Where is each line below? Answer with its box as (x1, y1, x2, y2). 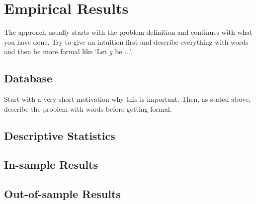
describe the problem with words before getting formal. (4, 103, 172, 114)
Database (4, 70, 53, 86)
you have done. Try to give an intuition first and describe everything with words (4, 36, 249, 47)
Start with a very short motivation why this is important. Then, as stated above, (4, 94, 251, 104)
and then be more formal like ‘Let (4, 46, 107, 57)
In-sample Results (4, 157, 98, 172)
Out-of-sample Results (4, 186, 121, 202)
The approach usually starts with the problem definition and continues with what (4, 27, 253, 37)
